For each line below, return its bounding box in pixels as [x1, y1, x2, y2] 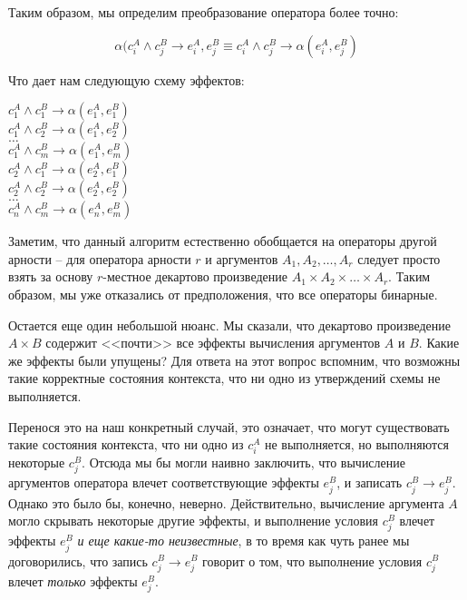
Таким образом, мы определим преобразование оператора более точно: [8, 3, 399, 21]
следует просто [357, 249, 441, 268]
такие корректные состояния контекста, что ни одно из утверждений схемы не [8, 369, 441, 388]
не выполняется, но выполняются [264, 435, 449, 454]
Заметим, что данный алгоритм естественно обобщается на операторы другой [8, 231, 437, 251]
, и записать [336, 473, 403, 492]
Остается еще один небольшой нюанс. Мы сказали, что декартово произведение [8, 315, 452, 334]
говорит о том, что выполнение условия [202, 551, 423, 570]
